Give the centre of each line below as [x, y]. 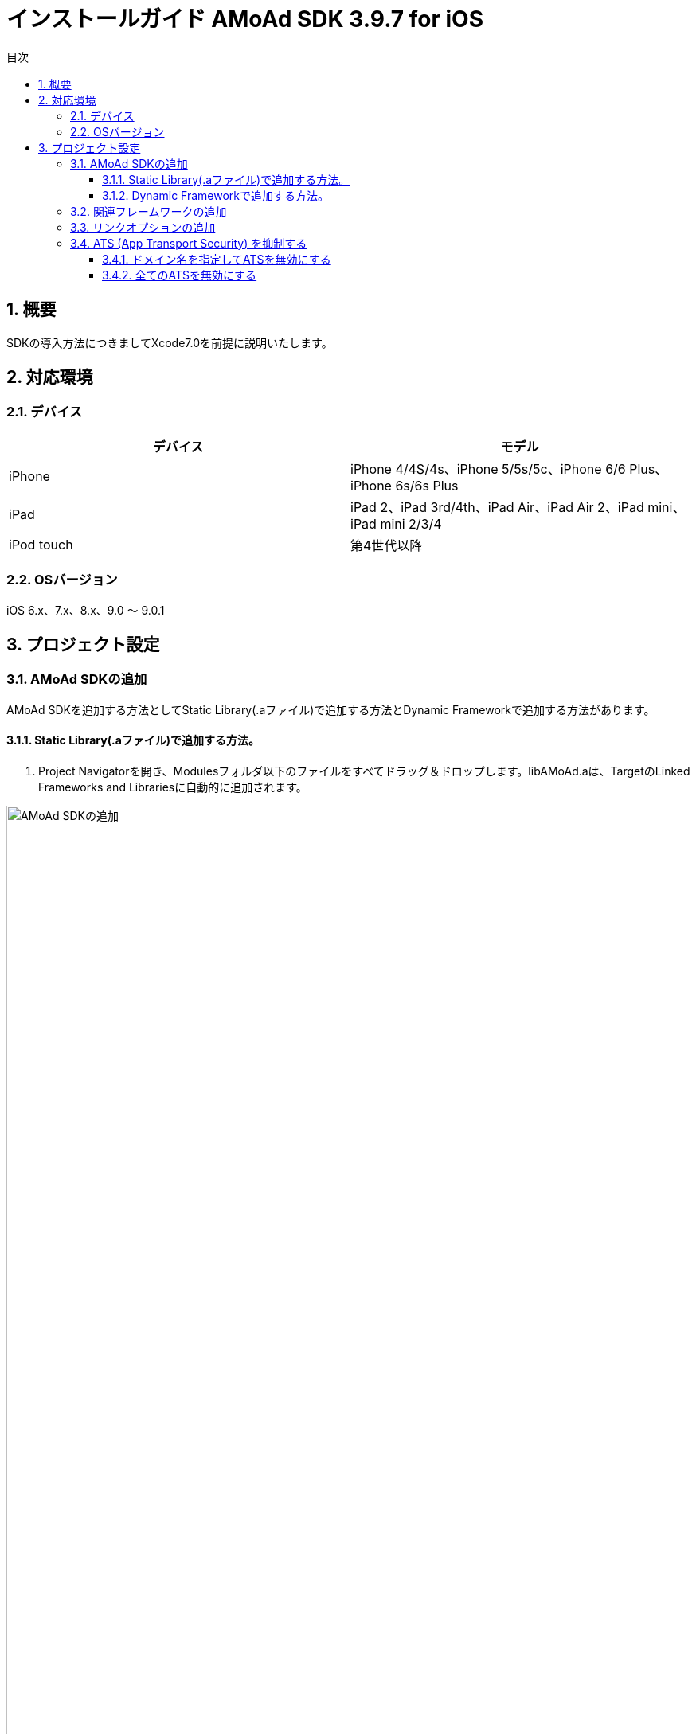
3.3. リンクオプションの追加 [143, 227]
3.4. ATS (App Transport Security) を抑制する [189, 243]
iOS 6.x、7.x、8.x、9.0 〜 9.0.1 [86, 610]
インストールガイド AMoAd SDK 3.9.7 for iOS [245, 19]
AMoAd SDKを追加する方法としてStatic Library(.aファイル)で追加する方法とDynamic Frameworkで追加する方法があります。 [331, 709]
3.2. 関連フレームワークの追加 [149, 211]
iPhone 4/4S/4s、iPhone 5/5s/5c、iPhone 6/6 [488, 469]
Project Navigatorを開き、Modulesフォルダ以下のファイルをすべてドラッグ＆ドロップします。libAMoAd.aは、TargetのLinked [364, 771]
